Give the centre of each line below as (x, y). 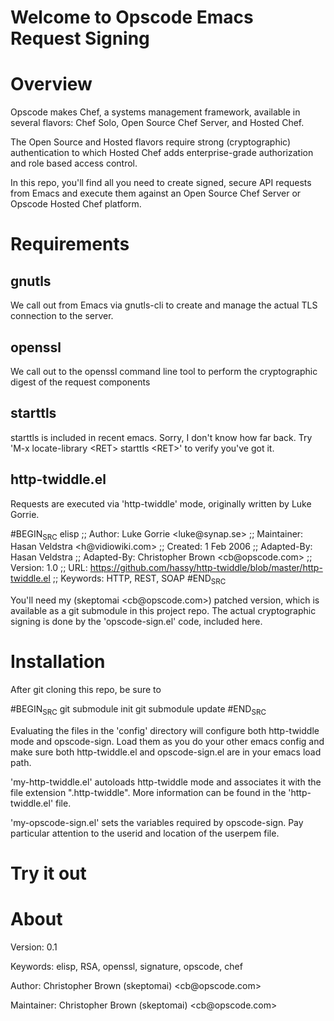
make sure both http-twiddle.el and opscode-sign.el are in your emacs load (166, 752)
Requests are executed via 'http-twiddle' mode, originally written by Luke (161, 503)
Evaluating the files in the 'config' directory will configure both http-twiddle (165, 730)
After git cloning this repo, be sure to (86, 690)
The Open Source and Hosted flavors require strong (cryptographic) (151, 142)
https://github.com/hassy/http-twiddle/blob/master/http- (206, 568)
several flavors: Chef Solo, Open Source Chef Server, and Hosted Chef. (157, 123)
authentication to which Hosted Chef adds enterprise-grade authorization (162, 153)
